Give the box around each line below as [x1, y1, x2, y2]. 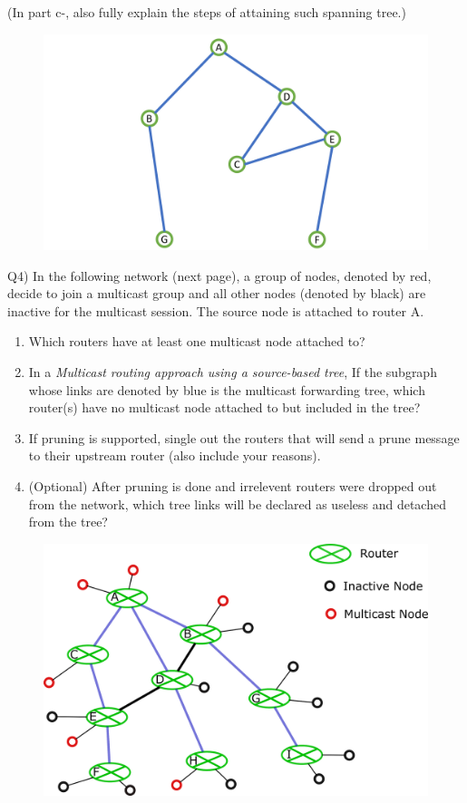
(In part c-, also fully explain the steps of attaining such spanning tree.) [7, 3, 406, 21]
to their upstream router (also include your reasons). [28, 446, 321, 465]
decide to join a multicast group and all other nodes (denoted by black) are [7, 284, 426, 303]
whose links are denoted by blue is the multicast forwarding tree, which [28, 380, 425, 399]
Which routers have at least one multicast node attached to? [28, 332, 365, 351]
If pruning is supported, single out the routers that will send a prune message [28, 428, 460, 447]
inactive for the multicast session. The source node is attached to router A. [7, 301, 424, 320]
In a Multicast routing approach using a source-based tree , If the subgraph [28, 363, 437, 382]
